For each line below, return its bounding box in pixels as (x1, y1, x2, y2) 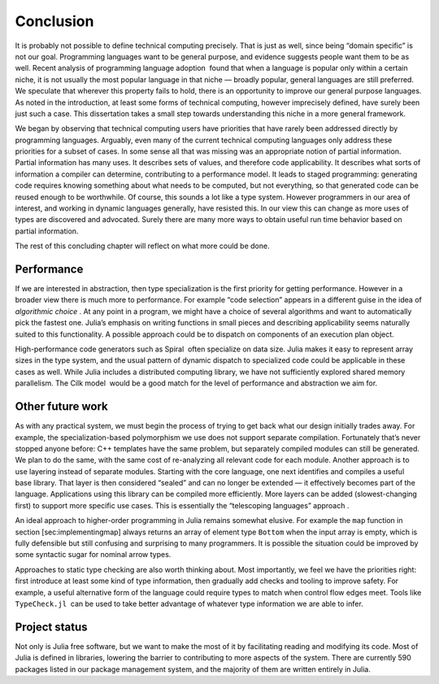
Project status (15, 620, 89, 634)
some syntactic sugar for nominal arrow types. (15, 550, 172, 560)
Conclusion (15, 12, 94, 30)
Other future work (15, 399, 109, 414)
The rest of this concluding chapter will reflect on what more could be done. (15, 241, 270, 251)
